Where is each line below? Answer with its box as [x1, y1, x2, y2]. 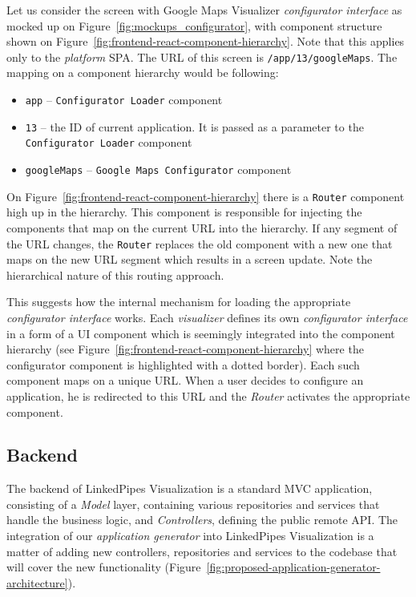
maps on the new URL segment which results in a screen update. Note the [6, 251, 373, 268]
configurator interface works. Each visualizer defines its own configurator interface [6, 309, 408, 325]
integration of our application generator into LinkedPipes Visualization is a [6, 527, 374, 544]
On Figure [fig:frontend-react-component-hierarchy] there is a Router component [6, 188, 405, 204]
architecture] [6, 574, 68, 591]
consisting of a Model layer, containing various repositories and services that [6, 495, 380, 512]
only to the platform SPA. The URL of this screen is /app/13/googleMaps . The [6, 48, 398, 65]
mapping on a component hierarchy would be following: [6, 64, 279, 81]
